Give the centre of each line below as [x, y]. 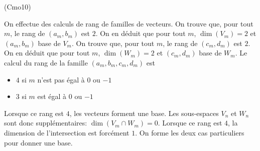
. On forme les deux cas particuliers [190, 132]
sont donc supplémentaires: [46, 123]
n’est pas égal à [61, 79]
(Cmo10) [18, 6]
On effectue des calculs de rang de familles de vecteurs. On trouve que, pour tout [129, 23]
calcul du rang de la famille [46, 62]
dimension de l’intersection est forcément [67, 132]
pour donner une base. [38, 142]
